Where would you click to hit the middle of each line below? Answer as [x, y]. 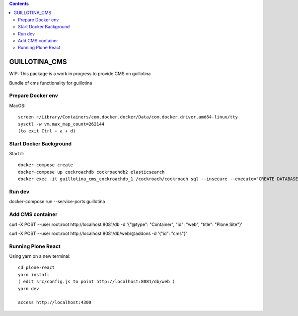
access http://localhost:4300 [55, 303]
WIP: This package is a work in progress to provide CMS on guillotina [80, 74]
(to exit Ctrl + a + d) [47, 131]
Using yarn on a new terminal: [40, 256]
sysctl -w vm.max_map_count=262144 [61, 124]
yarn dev [29, 288]
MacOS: [17, 105]
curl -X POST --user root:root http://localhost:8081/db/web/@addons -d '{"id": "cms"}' [98, 233]
